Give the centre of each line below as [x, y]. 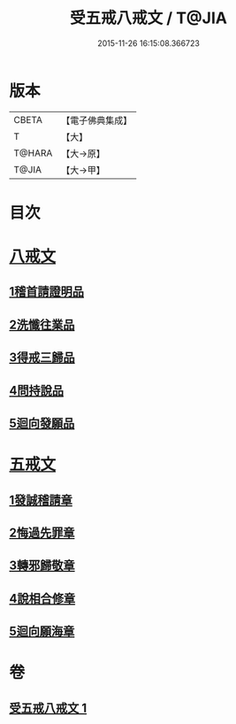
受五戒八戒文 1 [48, 708]
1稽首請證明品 [47, 292]
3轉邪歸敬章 [42, 566]
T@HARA [33, 153]
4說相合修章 [42, 598]
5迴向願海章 [42, 632]
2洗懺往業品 [42, 324]
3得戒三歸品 [42, 358]
